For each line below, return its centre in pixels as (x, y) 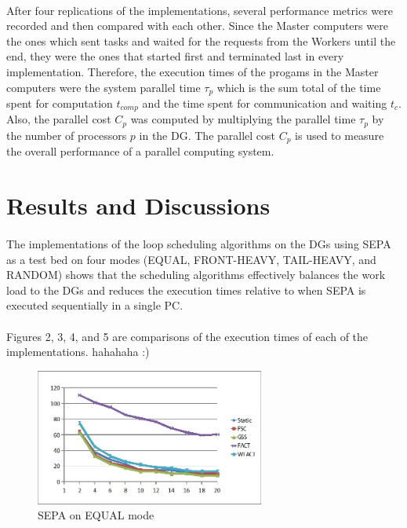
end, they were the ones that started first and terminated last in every (175, 56)
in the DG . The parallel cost (207, 135)
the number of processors (67, 135)
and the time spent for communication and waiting (265, 103)
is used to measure (340, 135)
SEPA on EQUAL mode (96, 515)
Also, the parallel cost (59, 119)
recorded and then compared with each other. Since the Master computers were (197, 26)
